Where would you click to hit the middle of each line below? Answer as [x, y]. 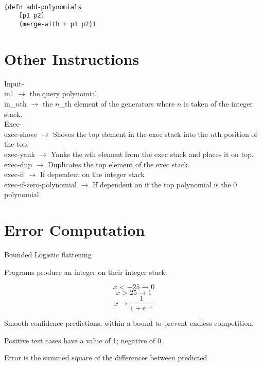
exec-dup [18, 164]
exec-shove [21, 134]
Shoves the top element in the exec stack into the [130, 134]
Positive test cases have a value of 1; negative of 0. [84, 340]
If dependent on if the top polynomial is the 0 [165, 184]
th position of [236, 134]
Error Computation [75, 230]
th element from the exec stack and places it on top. [171, 154]
